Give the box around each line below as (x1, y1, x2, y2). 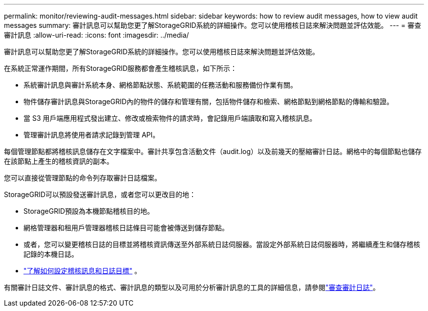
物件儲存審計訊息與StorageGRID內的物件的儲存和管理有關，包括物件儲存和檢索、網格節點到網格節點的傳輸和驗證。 (23, 97, 394, 106)
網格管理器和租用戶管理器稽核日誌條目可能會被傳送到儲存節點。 (23, 223, 229, 232)
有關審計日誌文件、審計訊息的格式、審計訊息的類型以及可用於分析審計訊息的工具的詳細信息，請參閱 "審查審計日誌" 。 (4, 283, 380, 291)
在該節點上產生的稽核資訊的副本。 (4, 157, 113, 165)
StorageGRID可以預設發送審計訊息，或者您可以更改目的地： (4, 190, 196, 199)
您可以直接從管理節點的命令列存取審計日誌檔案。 (4, 174, 161, 182)
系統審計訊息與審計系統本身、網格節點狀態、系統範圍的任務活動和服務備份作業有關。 (23, 81, 297, 89)
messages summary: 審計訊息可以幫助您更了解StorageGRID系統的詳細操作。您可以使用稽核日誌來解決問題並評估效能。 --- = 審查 (4, 21, 421, 29)
